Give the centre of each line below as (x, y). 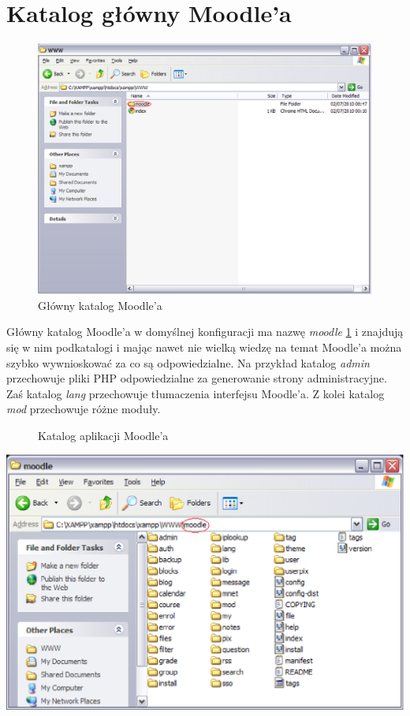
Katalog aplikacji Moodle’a (103, 435)
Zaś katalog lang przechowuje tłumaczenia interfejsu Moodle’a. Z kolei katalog (196, 393)
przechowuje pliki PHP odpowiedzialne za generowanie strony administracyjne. (197, 378)
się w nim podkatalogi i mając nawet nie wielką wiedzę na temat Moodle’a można (204, 347)
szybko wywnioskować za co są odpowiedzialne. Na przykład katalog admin (188, 362)
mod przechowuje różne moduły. (84, 409)
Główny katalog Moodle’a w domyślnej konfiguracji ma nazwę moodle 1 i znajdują (205, 332)
